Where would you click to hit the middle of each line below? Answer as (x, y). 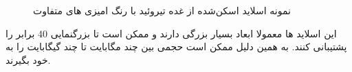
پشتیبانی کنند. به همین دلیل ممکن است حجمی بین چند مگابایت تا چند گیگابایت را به (176, 47)
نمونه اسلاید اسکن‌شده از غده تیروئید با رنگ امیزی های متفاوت (162, 10)
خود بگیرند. (28, 59)
